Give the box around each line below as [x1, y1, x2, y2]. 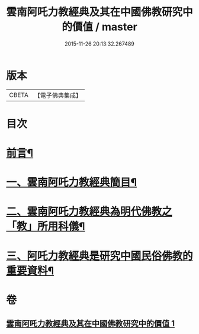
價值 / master [72, 20, 137, 34]
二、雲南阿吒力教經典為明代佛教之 [6, 205, 173, 219]
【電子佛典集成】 [34, 91, 82, 99]
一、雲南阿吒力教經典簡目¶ [6, 176, 137, 190]
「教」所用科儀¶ [6, 220, 85, 233]
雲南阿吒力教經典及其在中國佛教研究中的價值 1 [6, 319, 175, 329]
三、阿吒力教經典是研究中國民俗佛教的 [6, 249, 194, 262]
